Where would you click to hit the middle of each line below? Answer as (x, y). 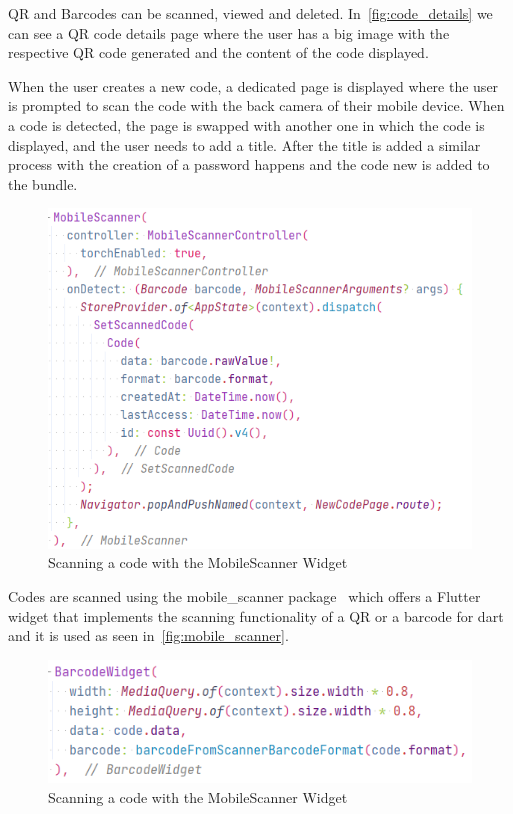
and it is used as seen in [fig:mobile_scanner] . (148, 635)
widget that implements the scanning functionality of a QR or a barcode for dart (256, 615)
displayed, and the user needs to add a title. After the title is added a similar (244, 144)
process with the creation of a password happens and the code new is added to (249, 164)
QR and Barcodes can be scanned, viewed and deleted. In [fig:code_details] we (250, 13)
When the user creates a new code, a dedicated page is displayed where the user (253, 85)
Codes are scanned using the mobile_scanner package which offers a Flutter (244, 595)
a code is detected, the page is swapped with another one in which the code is (246, 124)
